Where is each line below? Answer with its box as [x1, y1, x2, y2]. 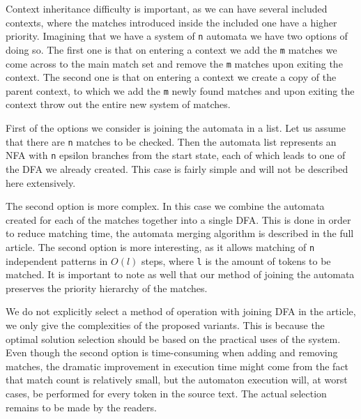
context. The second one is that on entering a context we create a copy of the [6, 70, 337, 84]
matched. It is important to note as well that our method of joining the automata [6, 267, 355, 282]
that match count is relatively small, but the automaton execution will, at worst [6, 372, 348, 387]
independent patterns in [6, 253, 108, 268]
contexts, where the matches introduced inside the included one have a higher [6, 15, 337, 29]
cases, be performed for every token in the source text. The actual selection [6, 386, 327, 400]
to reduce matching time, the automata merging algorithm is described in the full [6, 226, 354, 241]
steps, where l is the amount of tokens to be [141, 253, 331, 268]
